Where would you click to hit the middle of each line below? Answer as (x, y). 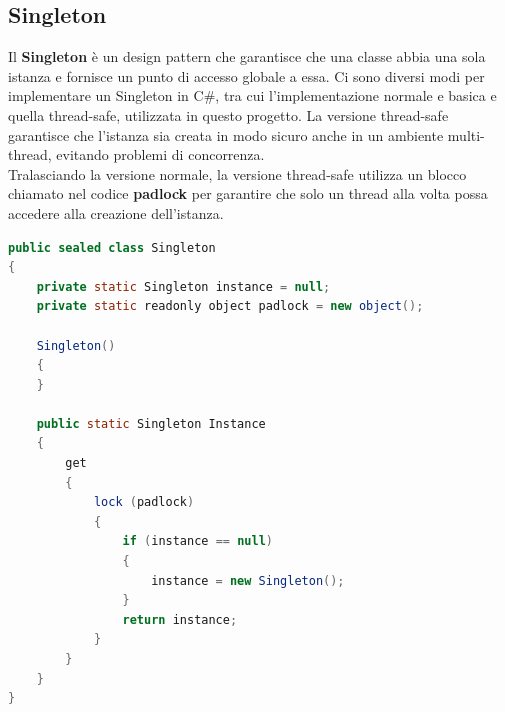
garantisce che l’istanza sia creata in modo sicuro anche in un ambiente (226, 134)
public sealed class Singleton (112, 247)
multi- (466, 134)
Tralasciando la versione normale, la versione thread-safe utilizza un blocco (237, 173)
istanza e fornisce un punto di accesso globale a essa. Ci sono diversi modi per (246, 75)
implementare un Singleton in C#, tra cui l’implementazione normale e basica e (252, 95)
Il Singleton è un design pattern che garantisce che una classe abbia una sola (247, 56)
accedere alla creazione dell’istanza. (116, 212)
